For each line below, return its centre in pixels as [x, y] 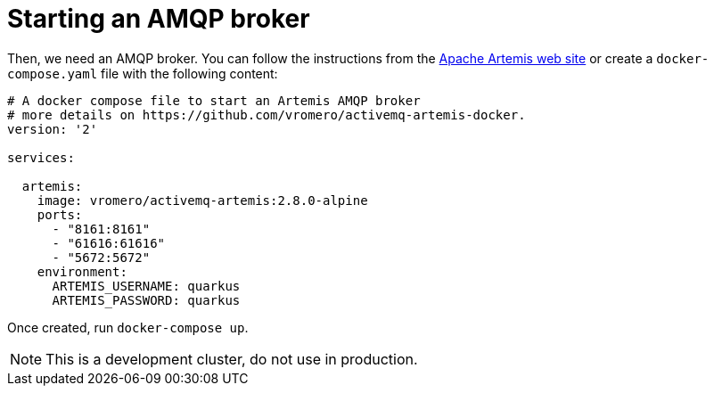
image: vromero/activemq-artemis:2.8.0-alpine [202, 200]
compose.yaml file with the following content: [143, 73]
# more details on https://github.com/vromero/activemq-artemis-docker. [267, 115]
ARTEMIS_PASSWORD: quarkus [146, 300]
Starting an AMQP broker [159, 19]
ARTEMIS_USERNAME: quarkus [146, 286]
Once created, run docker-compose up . [128, 327]
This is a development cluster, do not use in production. [232, 359]
